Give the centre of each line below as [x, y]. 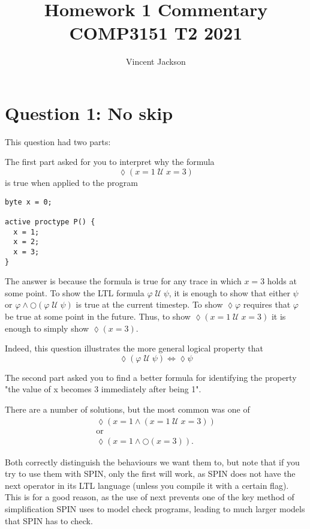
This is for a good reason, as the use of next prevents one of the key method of [150, 497]
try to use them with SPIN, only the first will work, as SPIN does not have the [150, 474]
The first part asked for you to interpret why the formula [110, 162]
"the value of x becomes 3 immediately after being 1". [103, 389]
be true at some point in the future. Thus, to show [98, 316]
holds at [282, 281]
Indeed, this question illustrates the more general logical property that [134, 348]
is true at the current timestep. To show [149, 304]
